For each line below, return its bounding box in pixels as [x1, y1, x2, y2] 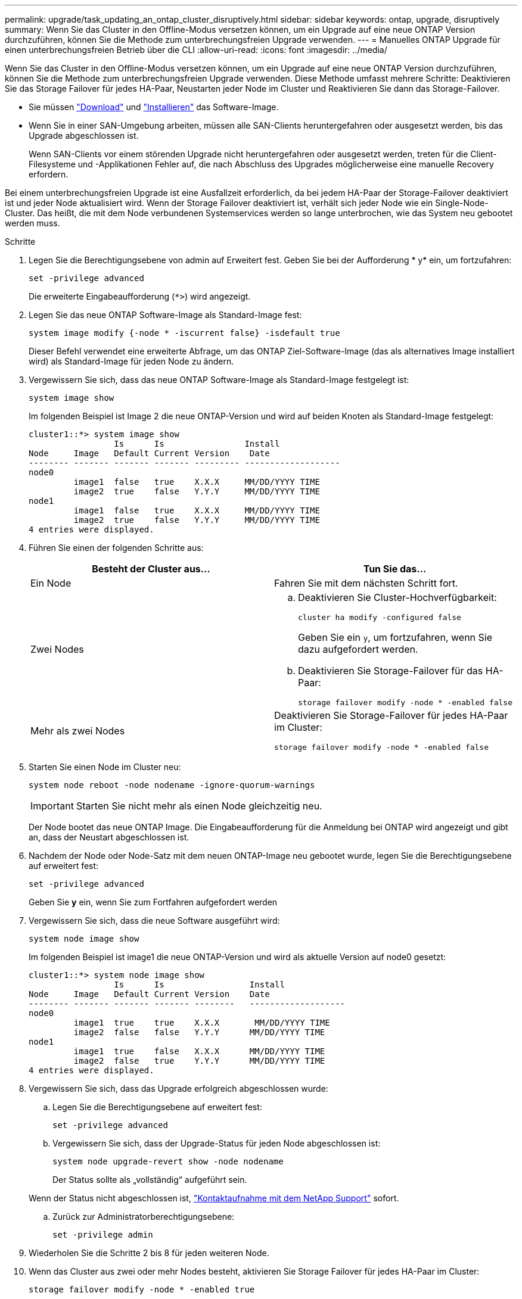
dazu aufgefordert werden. [298, 643, 418, 655]
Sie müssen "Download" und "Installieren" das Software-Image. [29, 102, 279, 112]
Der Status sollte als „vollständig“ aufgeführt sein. [52, 1175, 247, 1185]
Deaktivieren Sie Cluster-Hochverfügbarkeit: [298, 591, 497, 603]
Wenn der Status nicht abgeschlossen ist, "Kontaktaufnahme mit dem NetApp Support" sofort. [29, 1193, 399, 1203]
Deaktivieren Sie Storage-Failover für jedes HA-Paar [274, 709, 508, 721]
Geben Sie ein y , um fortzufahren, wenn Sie [298, 631, 493, 643]
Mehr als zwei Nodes [30, 724, 125, 737]
